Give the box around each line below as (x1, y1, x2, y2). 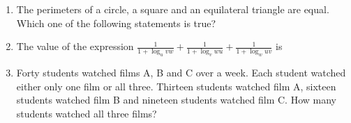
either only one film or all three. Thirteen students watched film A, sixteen (16, 79, 336, 93)
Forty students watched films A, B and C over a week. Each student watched (16, 65, 346, 79)
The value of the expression (16, 39, 134, 54)
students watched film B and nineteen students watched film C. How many (16, 92, 336, 107)
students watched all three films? (16, 106, 157, 120)
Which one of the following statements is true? (16, 15, 216, 30)
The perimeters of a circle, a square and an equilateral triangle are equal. (16, 2, 329, 16)
